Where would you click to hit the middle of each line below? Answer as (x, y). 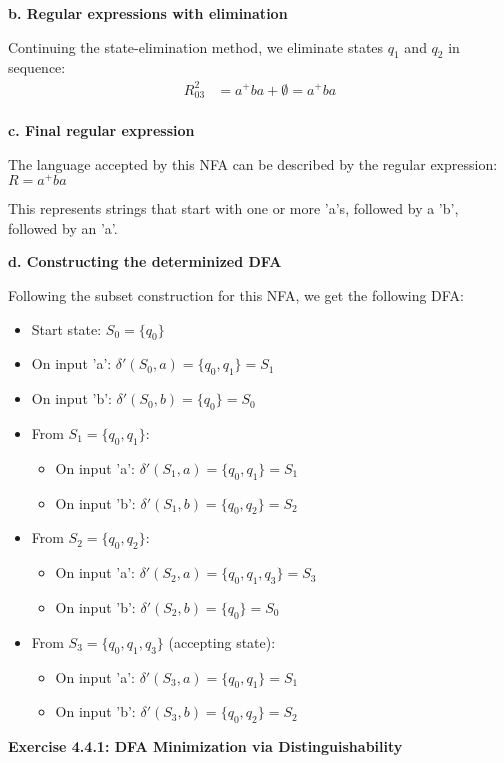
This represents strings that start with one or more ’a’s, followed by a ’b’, (233, 208)
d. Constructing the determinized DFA (145, 261)
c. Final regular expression (101, 130)
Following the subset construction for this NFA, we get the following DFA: (236, 295)
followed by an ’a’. (63, 227)
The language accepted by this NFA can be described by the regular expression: (253, 163)
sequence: (37, 67)
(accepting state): (222, 641)
